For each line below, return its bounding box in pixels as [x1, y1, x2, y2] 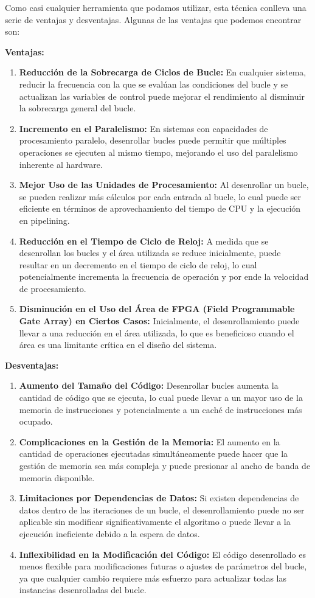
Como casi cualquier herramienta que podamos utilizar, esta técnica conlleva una [5, 1, 306, 13]
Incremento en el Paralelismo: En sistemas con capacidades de [19, 122, 268, 134]
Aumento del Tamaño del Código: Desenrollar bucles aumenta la [19, 379, 279, 392]
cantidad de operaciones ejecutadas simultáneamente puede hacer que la [19, 447, 288, 460]
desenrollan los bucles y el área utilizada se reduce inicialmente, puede [19, 246, 281, 259]
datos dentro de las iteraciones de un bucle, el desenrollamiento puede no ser [19, 503, 305, 516]
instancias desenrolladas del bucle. [19, 583, 147, 596]
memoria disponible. [19, 471, 95, 484]
